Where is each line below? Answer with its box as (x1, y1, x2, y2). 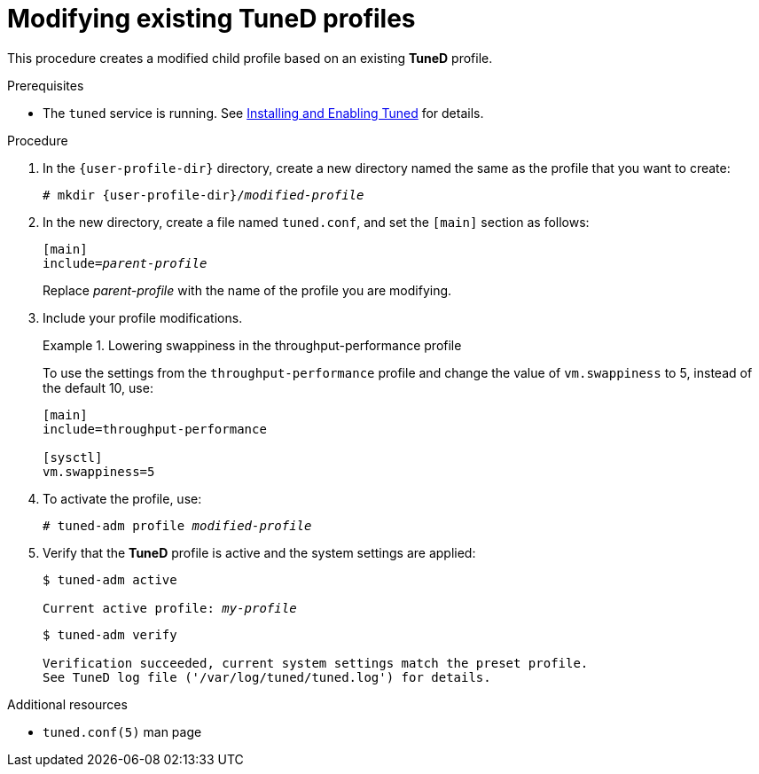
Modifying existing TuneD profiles (7, 4, 416, 34)
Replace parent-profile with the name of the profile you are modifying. (43, 282, 452, 298)
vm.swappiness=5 (43, 464, 155, 479)
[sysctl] (43, 450, 103, 465)
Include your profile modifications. (43, 309, 243, 325)
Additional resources (7, 696, 128, 712)
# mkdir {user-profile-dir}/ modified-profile (43, 187, 364, 202)
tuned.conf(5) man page (43, 723, 202, 739)
